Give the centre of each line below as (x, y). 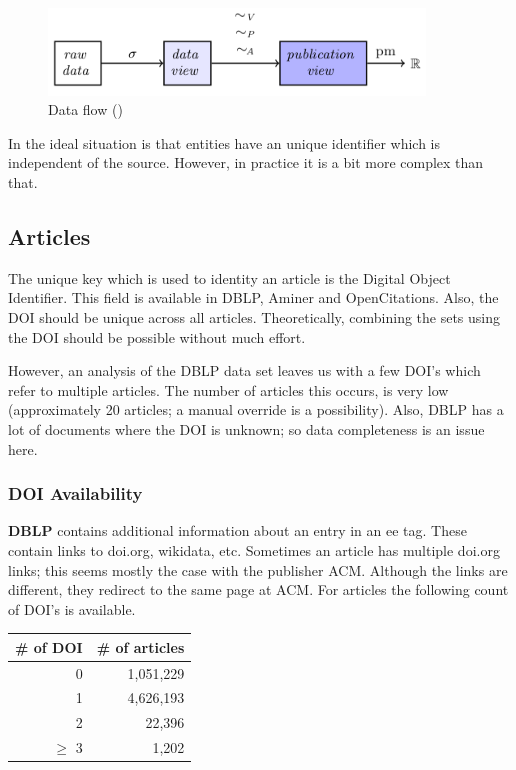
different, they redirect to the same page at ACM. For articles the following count (258, 589)
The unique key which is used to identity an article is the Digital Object (229, 277)
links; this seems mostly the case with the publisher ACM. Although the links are (258, 569)
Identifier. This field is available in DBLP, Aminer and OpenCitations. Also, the (253, 297)
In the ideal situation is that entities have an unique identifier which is (224, 142)
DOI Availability (75, 493)
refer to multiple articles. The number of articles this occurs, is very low (228, 389)
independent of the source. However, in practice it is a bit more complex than (246, 162)
